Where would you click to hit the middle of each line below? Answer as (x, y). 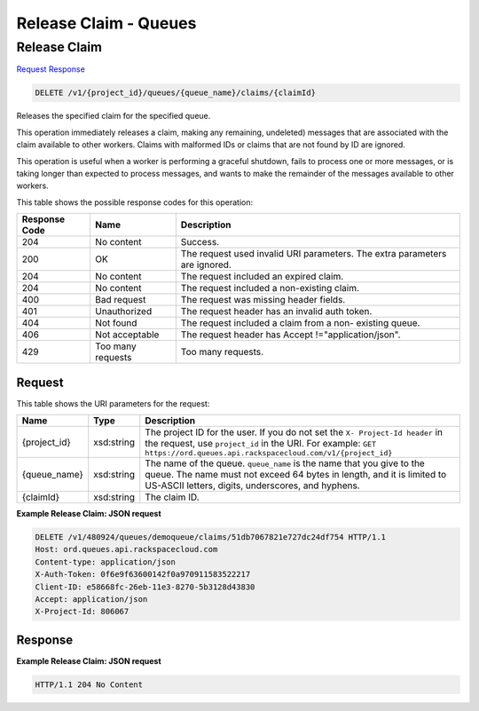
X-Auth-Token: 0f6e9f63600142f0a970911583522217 (143, 574)
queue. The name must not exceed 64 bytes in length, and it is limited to (296, 474)
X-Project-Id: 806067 (82, 612)
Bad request (120, 300)
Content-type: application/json (106, 562)
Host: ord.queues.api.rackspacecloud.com (126, 549)
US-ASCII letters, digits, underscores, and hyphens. (252, 486)
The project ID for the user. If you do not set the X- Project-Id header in (294, 432)
